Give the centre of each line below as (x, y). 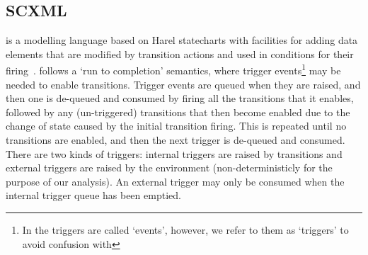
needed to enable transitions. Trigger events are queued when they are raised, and (183, 84)
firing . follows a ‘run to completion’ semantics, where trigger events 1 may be (173, 69)
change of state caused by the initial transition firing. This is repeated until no (176, 126)
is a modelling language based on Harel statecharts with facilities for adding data (182, 40)
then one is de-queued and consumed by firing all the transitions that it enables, (180, 98)
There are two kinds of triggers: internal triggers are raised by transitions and (174, 153)
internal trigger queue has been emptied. (93, 195)
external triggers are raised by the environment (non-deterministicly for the (169, 168)
